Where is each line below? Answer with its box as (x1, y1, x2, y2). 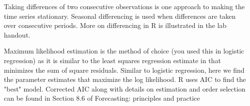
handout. (4, 29, 31, 40)
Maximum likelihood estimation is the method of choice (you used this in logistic (4, 46, 244, 56)
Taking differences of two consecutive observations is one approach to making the (4, 1, 245, 11)
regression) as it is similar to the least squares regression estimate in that (4, 55, 221, 65)
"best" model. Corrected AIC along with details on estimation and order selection (4, 83, 246, 93)
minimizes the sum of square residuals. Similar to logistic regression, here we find (4, 65, 245, 75)
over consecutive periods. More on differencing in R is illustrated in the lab (4, 20, 227, 30)
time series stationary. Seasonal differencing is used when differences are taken (4, 11, 236, 21)
